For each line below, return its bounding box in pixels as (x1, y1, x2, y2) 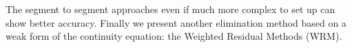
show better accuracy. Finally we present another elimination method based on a (6, 15, 346, 29)
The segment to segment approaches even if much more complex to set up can (6, 2, 335, 16)
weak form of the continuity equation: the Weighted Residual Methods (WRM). (6, 29, 342, 43)
